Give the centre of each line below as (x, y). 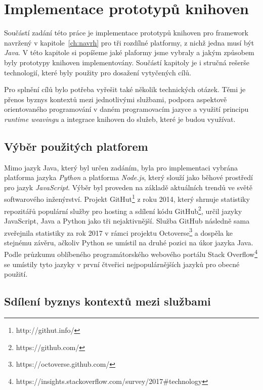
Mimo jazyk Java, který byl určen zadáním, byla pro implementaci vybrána (121, 167)
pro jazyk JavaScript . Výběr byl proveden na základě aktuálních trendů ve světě (128, 187)
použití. (16, 274)
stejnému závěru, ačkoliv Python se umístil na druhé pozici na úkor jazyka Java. (129, 242)
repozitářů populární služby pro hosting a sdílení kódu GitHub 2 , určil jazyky (123, 210)
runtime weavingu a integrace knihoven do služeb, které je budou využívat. (120, 119)
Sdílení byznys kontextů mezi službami (107, 301)
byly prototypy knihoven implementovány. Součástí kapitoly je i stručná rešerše (127, 62)
